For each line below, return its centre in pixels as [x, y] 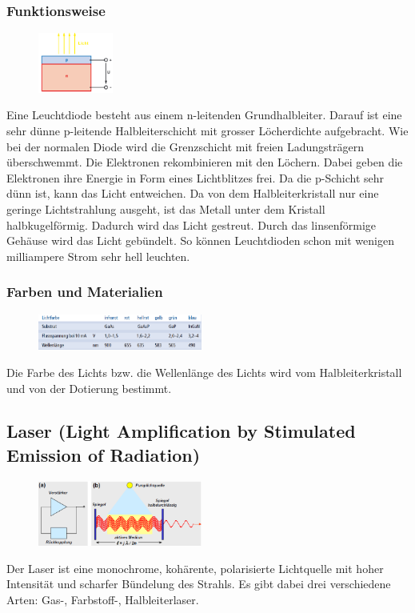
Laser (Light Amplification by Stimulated [181, 431]
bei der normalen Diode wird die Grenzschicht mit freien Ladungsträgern [185, 146]
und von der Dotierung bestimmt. [89, 388]
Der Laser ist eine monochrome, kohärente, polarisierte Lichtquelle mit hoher [195, 568]
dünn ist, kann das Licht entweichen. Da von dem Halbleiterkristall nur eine [193, 193]
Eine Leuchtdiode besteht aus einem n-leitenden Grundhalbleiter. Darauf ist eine [204, 115]
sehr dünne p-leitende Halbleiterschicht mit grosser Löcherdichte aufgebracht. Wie [207, 131]
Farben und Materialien [85, 292]
